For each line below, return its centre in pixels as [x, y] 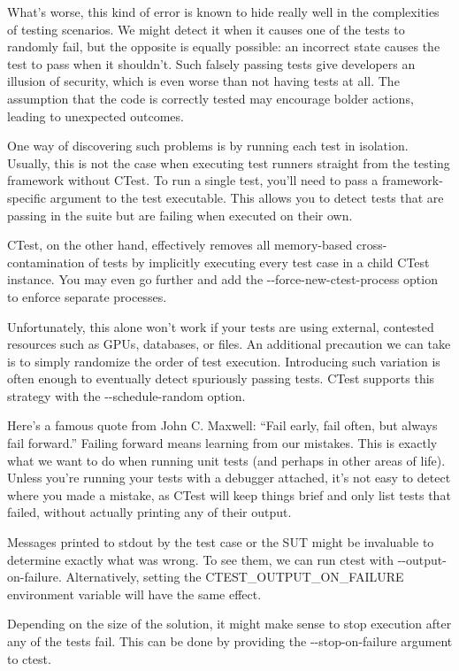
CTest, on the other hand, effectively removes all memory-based [180, 245]
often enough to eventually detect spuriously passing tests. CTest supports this [221, 378]
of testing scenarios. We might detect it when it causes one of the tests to [206, 29]
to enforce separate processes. [87, 296]
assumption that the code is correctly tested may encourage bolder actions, [210, 98]
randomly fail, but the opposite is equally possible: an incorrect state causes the [224, 46]
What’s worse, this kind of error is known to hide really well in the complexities [223, 12]
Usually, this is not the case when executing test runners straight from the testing [229, 162]
